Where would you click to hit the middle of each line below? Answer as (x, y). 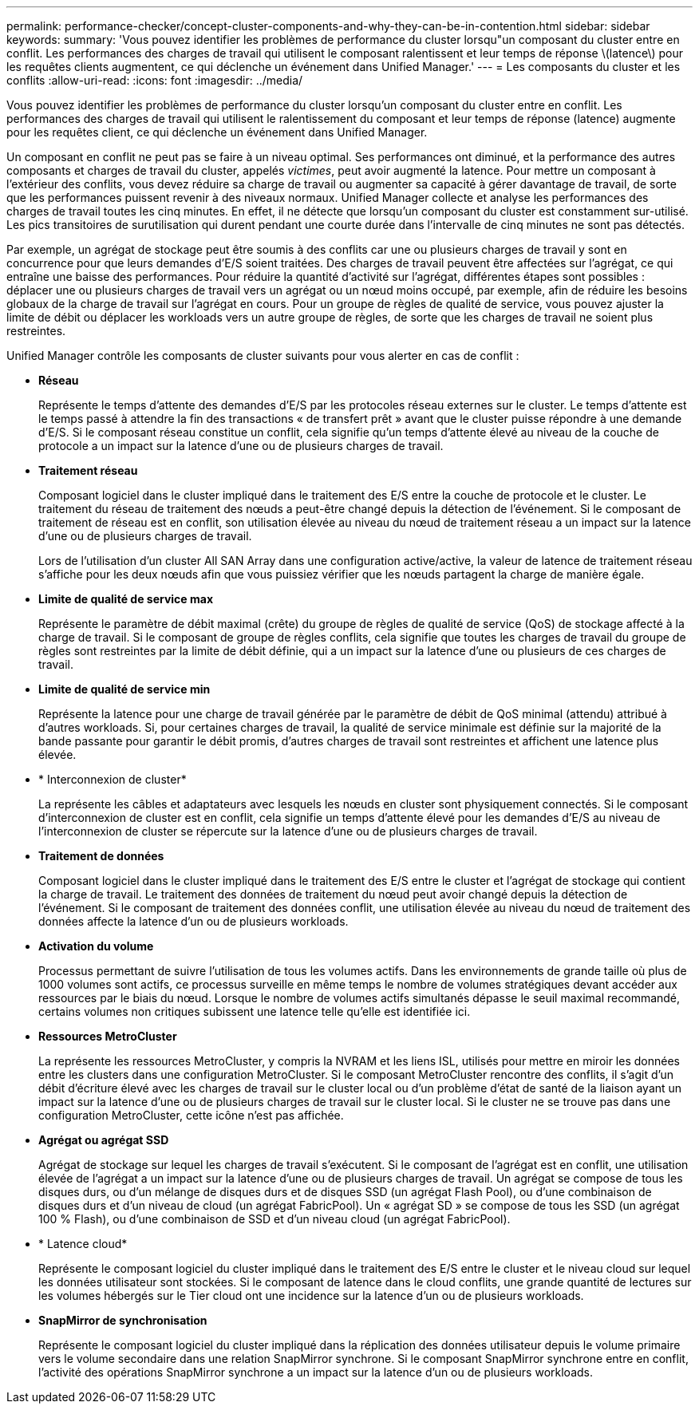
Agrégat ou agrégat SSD (104, 1140)
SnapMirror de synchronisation (123, 1320)
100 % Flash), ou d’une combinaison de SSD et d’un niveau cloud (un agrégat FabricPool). (274, 1219)
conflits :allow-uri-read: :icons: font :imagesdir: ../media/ (155, 80)
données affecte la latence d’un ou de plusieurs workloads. (194, 921)
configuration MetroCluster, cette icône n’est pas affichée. (191, 1115)
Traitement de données (101, 856)
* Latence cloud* (83, 1244)
